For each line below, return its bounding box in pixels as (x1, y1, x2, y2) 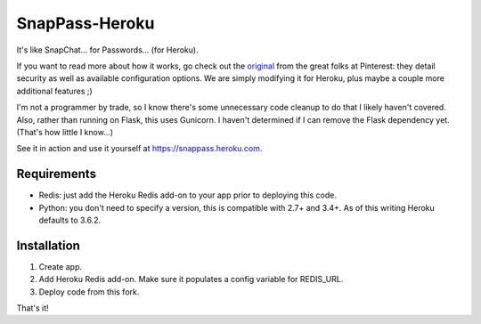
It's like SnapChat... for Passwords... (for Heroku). (16, 45, 200, 55)
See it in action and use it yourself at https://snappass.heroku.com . (16, 143, 263, 154)
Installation (16, 238, 80, 253)
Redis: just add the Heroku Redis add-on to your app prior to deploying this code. (38, 190, 338, 200)
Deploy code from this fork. (38, 286, 140, 297)
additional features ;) (16, 85, 93, 96)
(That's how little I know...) (16, 126, 114, 137)
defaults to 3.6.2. (38, 215, 102, 225)
